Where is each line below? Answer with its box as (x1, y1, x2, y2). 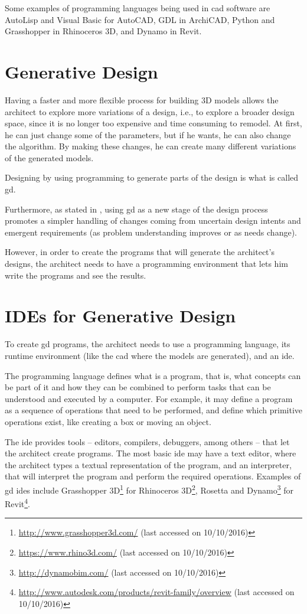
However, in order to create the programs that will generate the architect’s (5, 246, 275, 258)
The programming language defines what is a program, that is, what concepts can (5, 369, 301, 381)
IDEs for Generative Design (5, 303, 236, 328)
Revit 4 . (5, 496, 30, 510)
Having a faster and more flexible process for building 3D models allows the (5, 93, 279, 106)
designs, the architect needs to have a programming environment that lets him (5, 257, 288, 270)
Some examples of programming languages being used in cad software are (5, 2, 270, 14)
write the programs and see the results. (5, 269, 146, 281)
